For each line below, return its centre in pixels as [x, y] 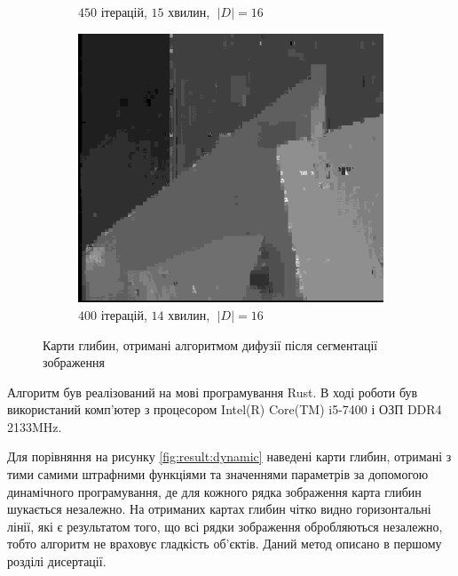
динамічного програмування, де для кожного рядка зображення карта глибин [214, 491]
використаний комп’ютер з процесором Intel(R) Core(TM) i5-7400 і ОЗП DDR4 [225, 409]
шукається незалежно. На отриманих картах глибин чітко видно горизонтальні [219, 509]
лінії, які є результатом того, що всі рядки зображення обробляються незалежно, [225, 526]
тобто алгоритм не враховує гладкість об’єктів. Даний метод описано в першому [225, 544]
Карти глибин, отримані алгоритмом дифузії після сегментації [210, 344]
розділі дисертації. [57, 561]
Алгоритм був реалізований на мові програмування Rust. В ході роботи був [213, 392]
